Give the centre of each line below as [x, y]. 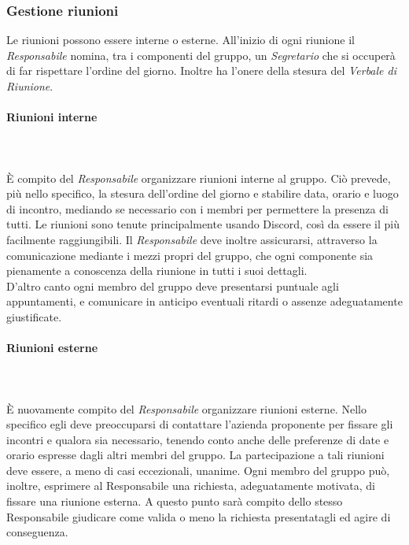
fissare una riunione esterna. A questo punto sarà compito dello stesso [175, 501]
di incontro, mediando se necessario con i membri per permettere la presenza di [197, 208]
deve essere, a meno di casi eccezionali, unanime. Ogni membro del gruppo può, [198, 470]
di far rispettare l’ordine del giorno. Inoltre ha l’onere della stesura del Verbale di [202, 70]
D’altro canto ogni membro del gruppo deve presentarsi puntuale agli [173, 285]
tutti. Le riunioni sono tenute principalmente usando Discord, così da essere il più [203, 224]
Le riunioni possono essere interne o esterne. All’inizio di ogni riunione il [181, 40]
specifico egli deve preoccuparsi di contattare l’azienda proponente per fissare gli [200, 424]
